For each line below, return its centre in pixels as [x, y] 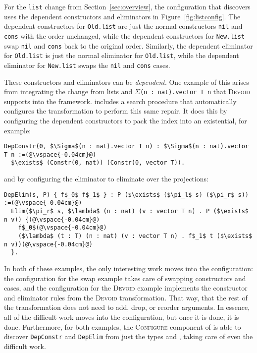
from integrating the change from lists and [68, 91]
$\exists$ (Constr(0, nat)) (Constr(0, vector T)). [98, 163]
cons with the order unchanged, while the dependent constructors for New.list [125, 35]
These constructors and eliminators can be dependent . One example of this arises [127, 82]
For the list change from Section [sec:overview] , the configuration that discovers [127, 6]
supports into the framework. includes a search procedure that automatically [120, 101]
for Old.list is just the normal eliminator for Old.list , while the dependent [122, 55]
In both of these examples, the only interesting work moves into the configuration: [128, 268]
